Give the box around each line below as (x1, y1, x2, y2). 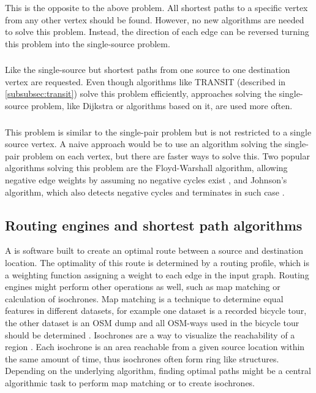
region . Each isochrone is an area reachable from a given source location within (5, 340, 305, 353)
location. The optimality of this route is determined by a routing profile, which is (5, 256, 310, 269)
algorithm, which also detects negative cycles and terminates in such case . (5, 185, 285, 198)
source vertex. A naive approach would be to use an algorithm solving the (5, 137, 282, 150)
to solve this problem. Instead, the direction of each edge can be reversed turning (5, 25, 309, 38)
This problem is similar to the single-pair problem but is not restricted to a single (5, 125, 312, 138)
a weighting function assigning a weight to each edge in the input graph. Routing (5, 268, 309, 281)
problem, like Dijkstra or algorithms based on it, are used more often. (31, 99, 293, 112)
